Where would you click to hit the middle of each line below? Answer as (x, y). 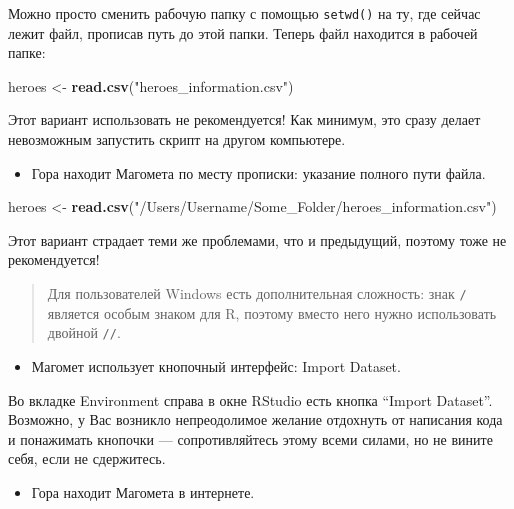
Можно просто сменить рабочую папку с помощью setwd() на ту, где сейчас (244, 13)
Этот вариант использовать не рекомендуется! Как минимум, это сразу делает (244, 119)
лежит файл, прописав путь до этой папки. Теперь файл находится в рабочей (243, 32)
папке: (27, 52)
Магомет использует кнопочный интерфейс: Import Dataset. (216, 365)
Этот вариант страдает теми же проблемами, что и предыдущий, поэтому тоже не (257, 239)
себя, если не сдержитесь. (87, 458)
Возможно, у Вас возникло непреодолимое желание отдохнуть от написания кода (255, 419)
